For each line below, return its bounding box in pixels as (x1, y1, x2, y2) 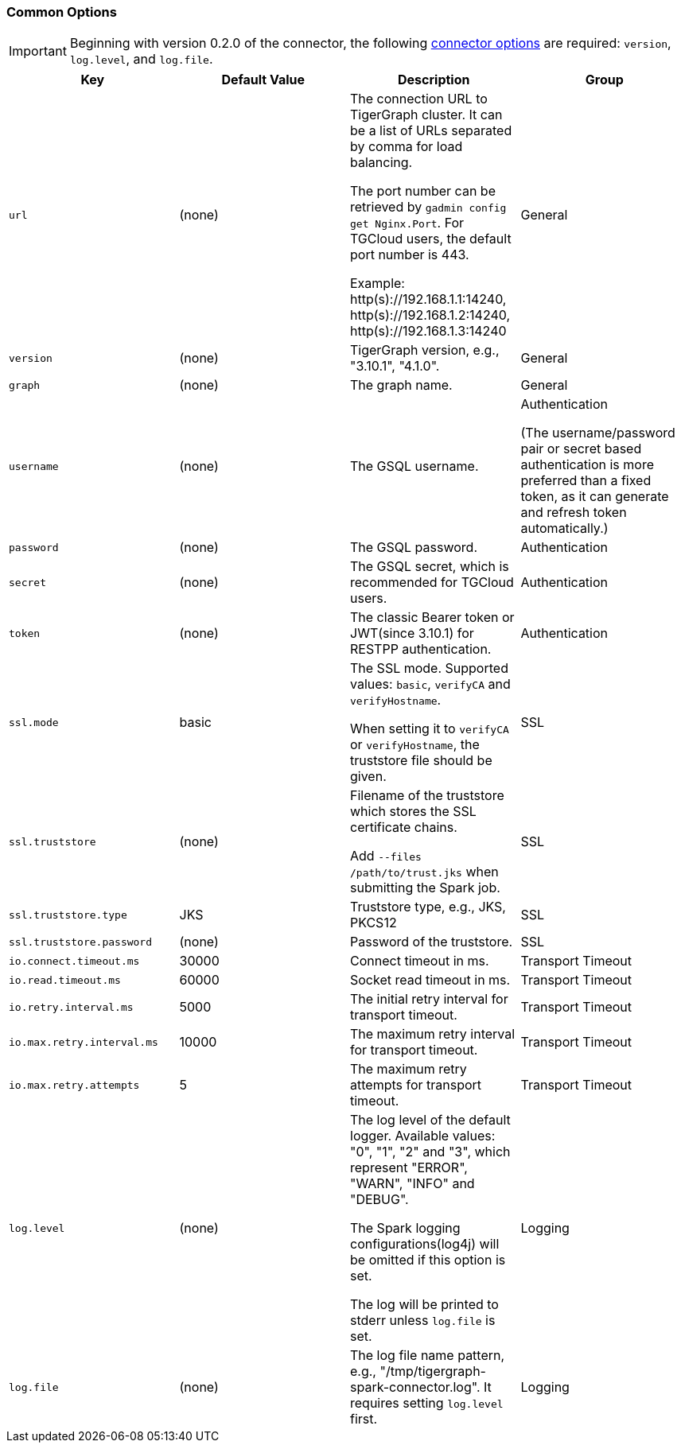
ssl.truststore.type (9, 908, 127, 921)
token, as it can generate (520, 488, 669, 505)
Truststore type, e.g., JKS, (350, 899, 506, 915)
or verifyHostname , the (350, 736, 480, 753)
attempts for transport (350, 1077, 482, 1094)
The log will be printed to (350, 1296, 499, 1313)
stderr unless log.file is (350, 1312, 496, 1329)
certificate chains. (350, 819, 457, 836)
